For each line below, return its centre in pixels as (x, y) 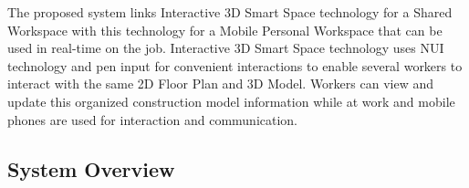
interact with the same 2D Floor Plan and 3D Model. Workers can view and (220, 84)
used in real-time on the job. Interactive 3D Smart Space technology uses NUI (226, 48)
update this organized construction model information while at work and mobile (231, 101)
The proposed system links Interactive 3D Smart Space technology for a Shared (230, 12)
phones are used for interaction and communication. (153, 119)
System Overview (91, 168)
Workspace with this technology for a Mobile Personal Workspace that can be (225, 30)
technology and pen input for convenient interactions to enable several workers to (235, 65)
